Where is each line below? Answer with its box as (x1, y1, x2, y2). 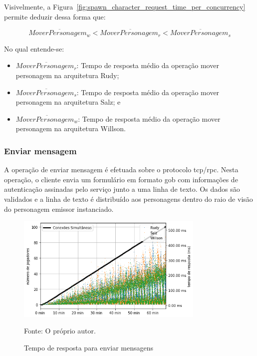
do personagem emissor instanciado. (4, 203, 114, 214)
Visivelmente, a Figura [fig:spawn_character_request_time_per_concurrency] (4, 2, 246, 12)
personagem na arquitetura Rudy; (15, 70, 119, 81)
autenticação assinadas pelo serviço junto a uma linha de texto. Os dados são (4, 184, 240, 194)
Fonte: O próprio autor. (24, 325, 96, 336)
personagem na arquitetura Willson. (15, 123, 126, 134)
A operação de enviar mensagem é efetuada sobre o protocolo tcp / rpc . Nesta (4, 164, 239, 175)
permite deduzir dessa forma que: (4, 11, 106, 22)
